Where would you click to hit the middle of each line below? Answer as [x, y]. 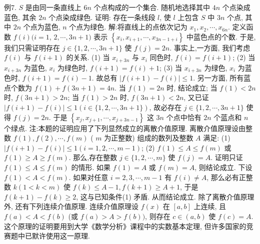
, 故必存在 [165, 107]
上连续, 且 [210, 206]
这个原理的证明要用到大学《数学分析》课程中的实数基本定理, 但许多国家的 [125, 226]
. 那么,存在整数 [93, 157]
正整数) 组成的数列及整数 [152, 138]
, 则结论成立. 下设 [223, 167]
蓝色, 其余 [20, 17]
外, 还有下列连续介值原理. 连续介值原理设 [71, 206]
